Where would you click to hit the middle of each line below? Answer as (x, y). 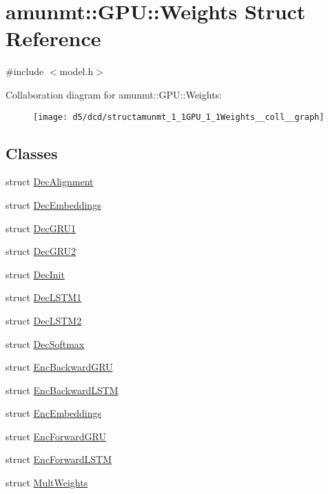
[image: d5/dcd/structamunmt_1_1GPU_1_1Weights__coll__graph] (179, 117)
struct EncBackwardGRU (59, 367)
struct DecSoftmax (45, 343)
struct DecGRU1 (41, 228)
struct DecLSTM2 (44, 320)
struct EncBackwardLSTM (62, 390)
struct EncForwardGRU (56, 436)
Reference (53, 38)
